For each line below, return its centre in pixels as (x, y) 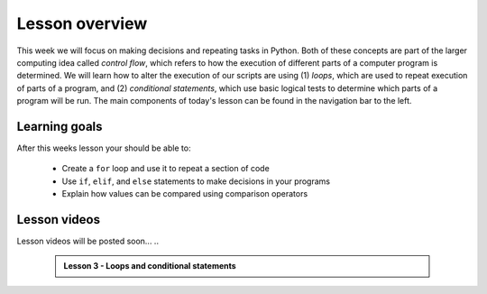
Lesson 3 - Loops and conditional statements (150, 266)
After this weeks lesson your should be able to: (104, 148)
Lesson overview (82, 23)
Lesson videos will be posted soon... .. (88, 241)
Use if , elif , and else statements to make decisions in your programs (196, 181)
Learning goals (60, 126)
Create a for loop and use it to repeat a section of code (165, 169)
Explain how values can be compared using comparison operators (185, 194)
